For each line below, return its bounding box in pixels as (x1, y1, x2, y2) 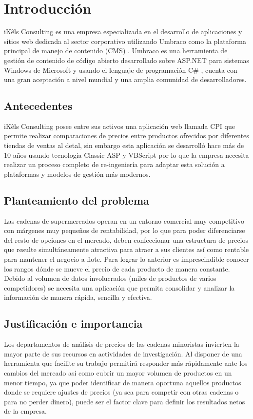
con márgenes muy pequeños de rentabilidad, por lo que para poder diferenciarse (4, 225, 245, 235)
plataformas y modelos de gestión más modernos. (4, 168, 151, 179)
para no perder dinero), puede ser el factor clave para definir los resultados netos (4, 396, 245, 406)
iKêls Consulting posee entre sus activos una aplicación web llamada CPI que (4, 121, 235, 131)
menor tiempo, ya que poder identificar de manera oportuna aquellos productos (4, 377, 241, 387)
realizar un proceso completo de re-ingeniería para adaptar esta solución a (4, 159, 225, 169)
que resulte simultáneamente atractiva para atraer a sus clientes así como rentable (4, 244, 249, 254)
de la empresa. (4, 406, 47, 416)
